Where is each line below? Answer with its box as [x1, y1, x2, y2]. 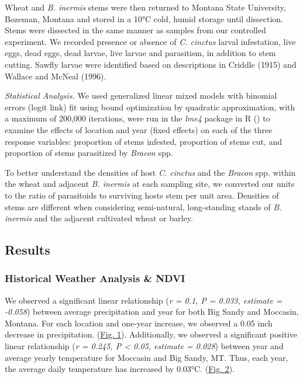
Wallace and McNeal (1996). [5, 69, 106, 82]
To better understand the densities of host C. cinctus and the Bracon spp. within [5, 166, 296, 178]
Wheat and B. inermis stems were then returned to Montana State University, [5, 1, 286, 13]
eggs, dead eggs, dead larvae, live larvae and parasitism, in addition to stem [5, 47, 276, 59]
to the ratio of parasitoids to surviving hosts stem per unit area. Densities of [5, 189, 279, 201]
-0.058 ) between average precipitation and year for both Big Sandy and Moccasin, [5, 305, 299, 318]
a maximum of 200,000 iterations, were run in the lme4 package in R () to [5, 112, 270, 124]
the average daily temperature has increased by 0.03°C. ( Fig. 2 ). [5, 363, 235, 375]
